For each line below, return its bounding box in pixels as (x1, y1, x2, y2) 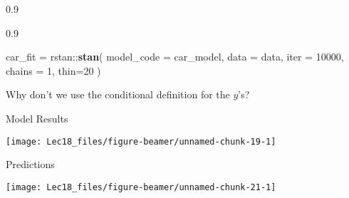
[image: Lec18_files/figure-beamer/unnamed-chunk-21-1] (6, 182, 276, 192)
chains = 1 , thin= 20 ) (6, 63, 101, 78)
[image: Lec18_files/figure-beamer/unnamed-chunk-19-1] (6, 136, 276, 147)
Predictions (6, 157, 55, 172)
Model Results (6, 110, 68, 125)
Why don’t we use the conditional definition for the (6, 87, 230, 102)
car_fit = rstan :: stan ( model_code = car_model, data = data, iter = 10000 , (6, 49, 344, 64)
